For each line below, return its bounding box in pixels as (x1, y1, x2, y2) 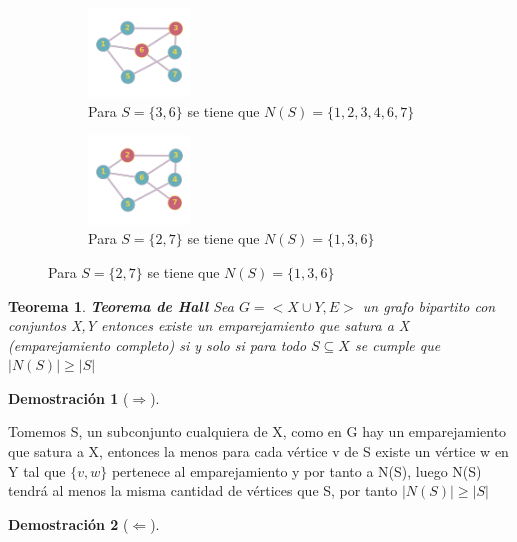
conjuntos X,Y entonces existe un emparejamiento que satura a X (8, 315, 410, 336)
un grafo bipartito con (362, 295, 496, 316)
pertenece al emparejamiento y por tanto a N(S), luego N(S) (111, 460, 482, 481)
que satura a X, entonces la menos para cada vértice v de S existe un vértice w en (8, 441, 509, 462)
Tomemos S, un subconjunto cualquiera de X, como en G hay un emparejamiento (8, 421, 507, 442)
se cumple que (354, 334, 441, 355)
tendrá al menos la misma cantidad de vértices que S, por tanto (8, 480, 398, 501)
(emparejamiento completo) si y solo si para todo (8, 334, 307, 355)
